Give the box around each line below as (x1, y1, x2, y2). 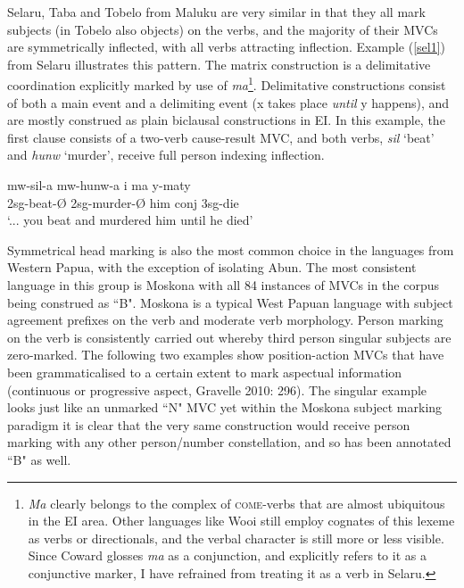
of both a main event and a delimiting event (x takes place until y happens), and (7, 93, 450, 112)
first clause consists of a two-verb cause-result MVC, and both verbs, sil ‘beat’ (7, 128, 435, 146)
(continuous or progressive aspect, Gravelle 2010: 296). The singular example (7, 380, 427, 399)
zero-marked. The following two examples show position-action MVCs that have (7, 345, 444, 364)
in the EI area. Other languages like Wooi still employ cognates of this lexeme (28, 511, 455, 530)
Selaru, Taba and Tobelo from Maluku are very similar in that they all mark (7, 3, 426, 21)
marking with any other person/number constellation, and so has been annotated (7, 433, 452, 451)
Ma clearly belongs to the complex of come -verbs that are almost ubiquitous (28, 493, 445, 512)
